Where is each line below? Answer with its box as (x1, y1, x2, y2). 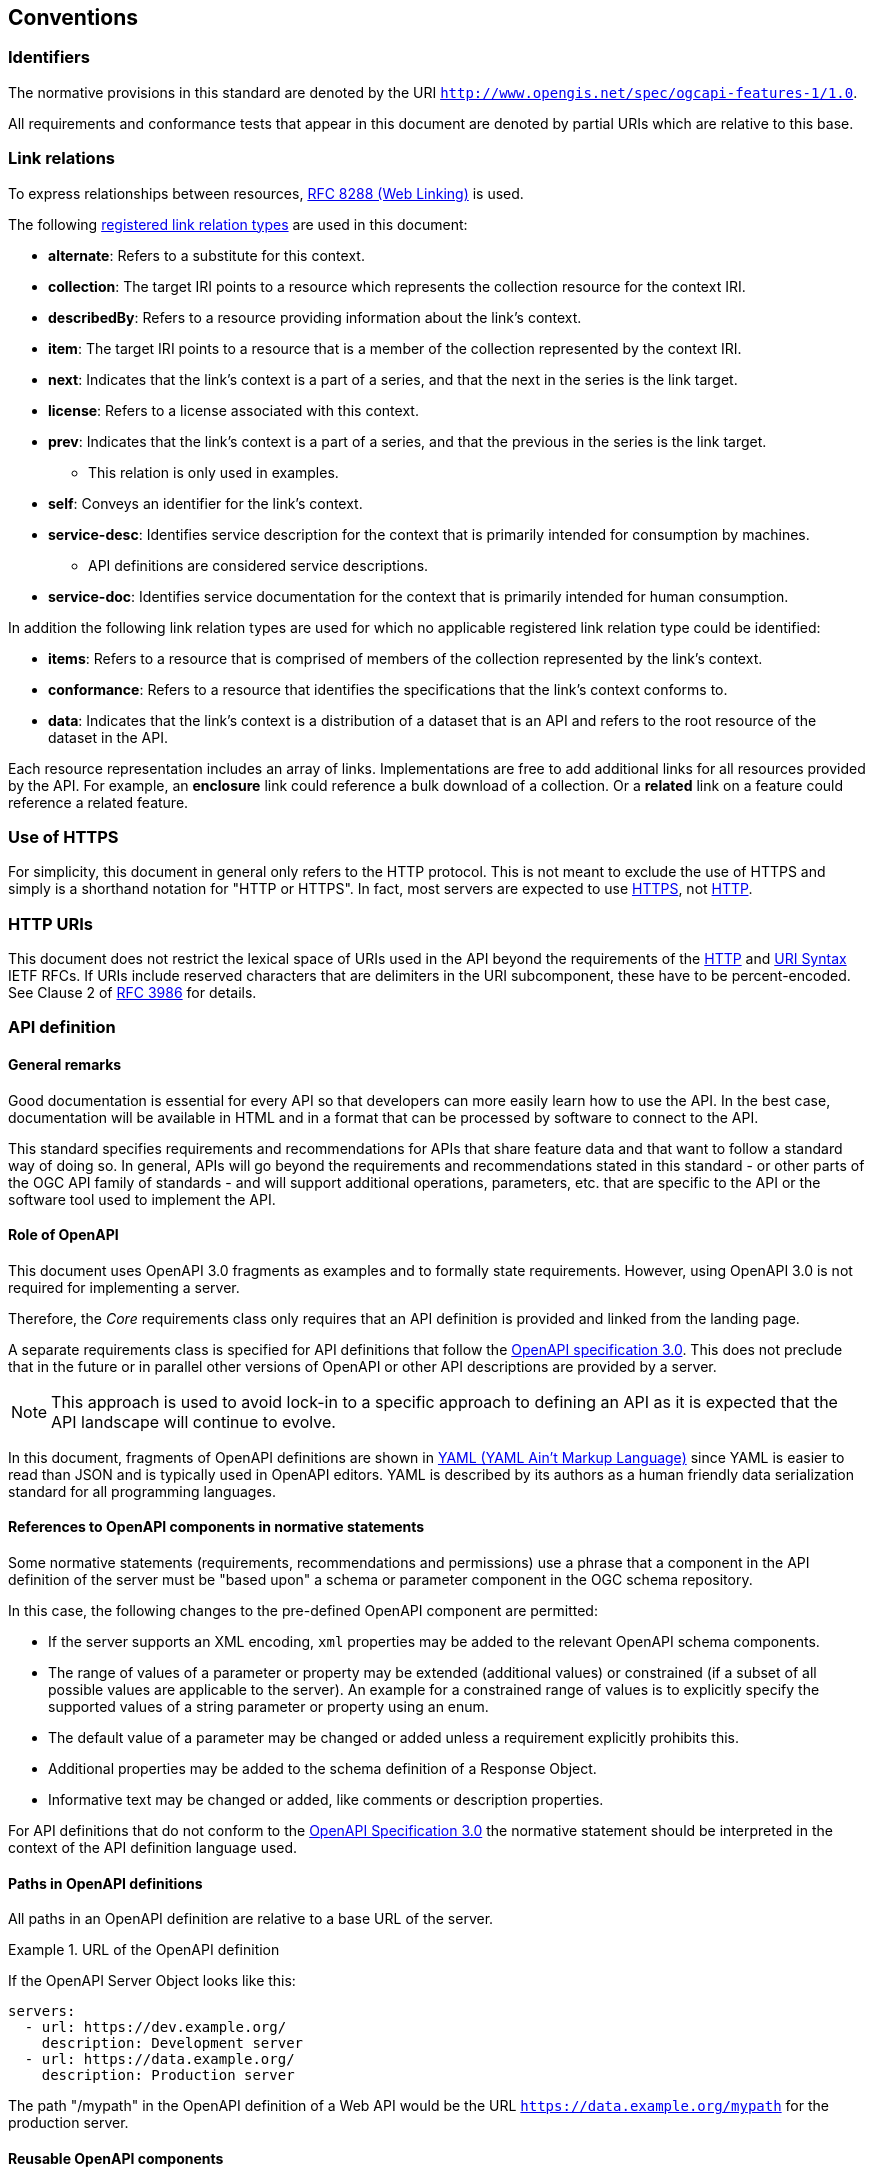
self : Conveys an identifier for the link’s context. (48, 494, 363, 512)
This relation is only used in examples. (88, 463, 339, 481)
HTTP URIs (8, 913, 94, 934)
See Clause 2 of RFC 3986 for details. (8, 984, 257, 1002)
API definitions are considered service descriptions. (88, 556, 429, 574)
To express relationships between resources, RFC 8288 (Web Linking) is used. (8, 184, 524, 202)
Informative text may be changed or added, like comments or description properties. (48, 1791, 604, 1809)
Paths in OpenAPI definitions (8, 1874, 203, 1892)
